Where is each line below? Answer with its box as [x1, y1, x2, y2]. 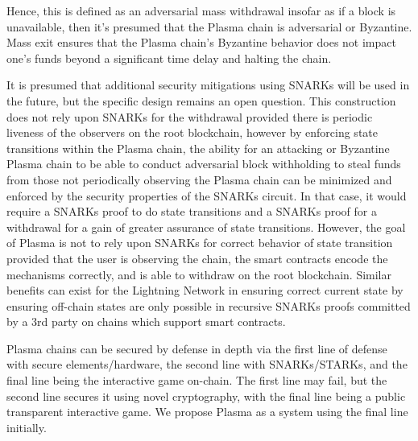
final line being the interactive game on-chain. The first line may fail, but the [6, 372, 387, 389]
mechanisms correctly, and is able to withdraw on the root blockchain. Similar [6, 266, 391, 282]
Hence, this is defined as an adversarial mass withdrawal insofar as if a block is [6, 2, 396, 19]
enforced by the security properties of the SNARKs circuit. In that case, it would [6, 187, 407, 204]
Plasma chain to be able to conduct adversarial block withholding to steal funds [6, 155, 401, 172]
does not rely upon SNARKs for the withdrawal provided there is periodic [6, 108, 373, 125]
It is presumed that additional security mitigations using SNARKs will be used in [6, 76, 410, 93]
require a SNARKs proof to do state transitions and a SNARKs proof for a [6, 203, 377, 220]
